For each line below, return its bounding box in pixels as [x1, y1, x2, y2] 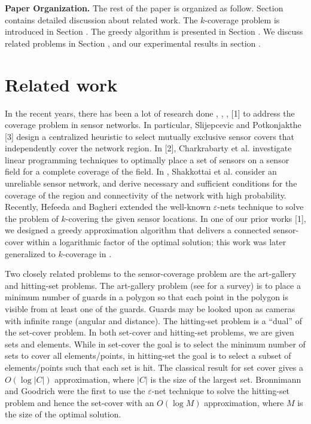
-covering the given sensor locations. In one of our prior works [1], [65, 212, 306, 224]
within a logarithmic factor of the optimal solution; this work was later [26, 236, 286, 248]
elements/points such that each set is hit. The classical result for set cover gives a [5, 361, 303, 373]
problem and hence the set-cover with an [5, 396, 154, 408]
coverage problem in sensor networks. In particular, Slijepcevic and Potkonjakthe [5, 118, 301, 131]
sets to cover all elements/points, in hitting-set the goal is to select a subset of [5, 349, 291, 362]
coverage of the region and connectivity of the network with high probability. [5, 188, 286, 201]
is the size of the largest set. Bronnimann [150, 373, 301, 385]
